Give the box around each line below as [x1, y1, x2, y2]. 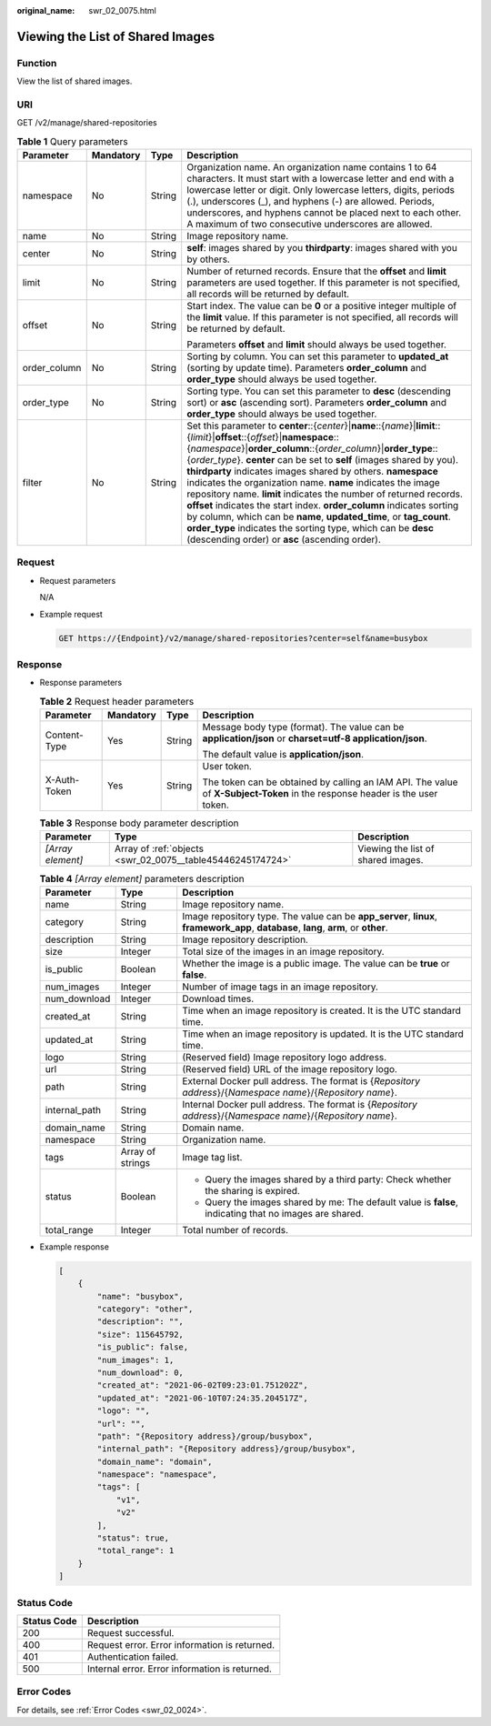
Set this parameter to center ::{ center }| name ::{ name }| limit [186, 419, 436, 432]
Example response [39, 1241, 109, 1252]
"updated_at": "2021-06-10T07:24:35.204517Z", [96, 1392, 308, 1403]
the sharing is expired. [205, 1184, 300, 1197]
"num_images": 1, [96, 1355, 175, 1365]
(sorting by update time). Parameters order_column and [186, 362, 427, 375]
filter [22, 477, 43, 489]
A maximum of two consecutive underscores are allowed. [186, 218, 433, 231]
